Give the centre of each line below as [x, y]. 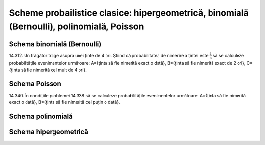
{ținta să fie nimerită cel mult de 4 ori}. [48, 70]
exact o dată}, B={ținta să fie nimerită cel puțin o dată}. [65, 102]
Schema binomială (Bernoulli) [55, 44]
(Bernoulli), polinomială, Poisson [77, 26]
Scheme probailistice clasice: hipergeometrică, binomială [129, 13]
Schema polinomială [41, 116]
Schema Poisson [35, 84]
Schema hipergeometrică [49, 132]
